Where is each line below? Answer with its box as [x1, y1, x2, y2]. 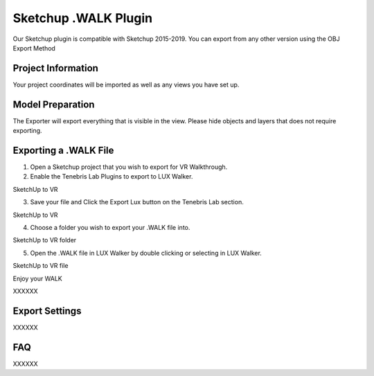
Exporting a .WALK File [12, 144, 114, 156]
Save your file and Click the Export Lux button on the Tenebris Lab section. [30, 198, 244, 206]
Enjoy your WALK [12, 274, 62, 283]
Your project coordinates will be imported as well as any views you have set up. [12, 80, 240, 89]
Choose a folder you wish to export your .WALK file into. [30, 224, 190, 231]
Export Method [12, 44, 55, 52]
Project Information [12, 62, 98, 74]
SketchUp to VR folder [12, 236, 77, 244]
